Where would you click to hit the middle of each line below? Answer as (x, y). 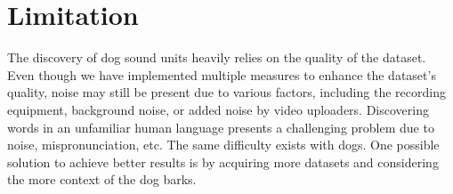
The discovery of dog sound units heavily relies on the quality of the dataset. (217, 57)
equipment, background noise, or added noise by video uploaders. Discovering (218, 109)
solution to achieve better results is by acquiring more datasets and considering (223, 162)
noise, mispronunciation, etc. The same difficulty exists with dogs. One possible (223, 145)
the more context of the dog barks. (102, 179)
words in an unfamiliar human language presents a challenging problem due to (221, 127)
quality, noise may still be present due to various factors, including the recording (226, 92)
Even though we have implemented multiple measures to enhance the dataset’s (222, 74)
